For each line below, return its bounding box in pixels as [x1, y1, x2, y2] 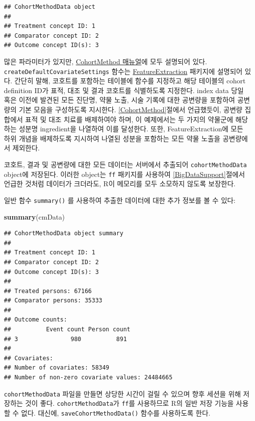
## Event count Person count [4, 326, 130, 333]
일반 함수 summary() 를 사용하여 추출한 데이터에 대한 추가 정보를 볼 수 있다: [4, 195, 236, 205]
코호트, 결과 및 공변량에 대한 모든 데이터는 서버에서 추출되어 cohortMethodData [4, 159, 247, 169]
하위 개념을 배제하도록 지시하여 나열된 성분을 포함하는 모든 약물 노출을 [4, 133, 221, 143]
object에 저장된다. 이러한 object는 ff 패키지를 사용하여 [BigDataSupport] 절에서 [4, 169, 245, 179]
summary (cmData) [4, 211, 65, 222]
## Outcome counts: [4, 316, 67, 323]
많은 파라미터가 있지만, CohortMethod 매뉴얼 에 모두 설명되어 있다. [4, 56, 207, 66]
